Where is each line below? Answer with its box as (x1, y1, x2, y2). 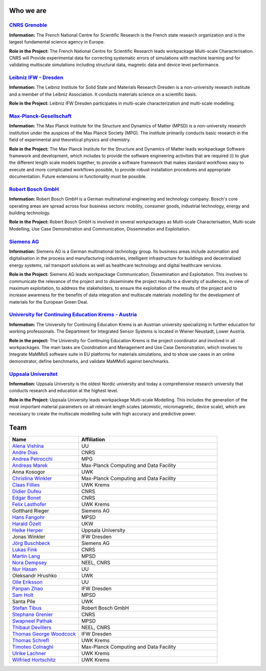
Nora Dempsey (12, 559, 47, 566)
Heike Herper (12, 527, 43, 534)
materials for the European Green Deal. (9, 299, 89, 305)
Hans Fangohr (12, 514, 45, 521)
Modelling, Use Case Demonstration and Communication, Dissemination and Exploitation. (9, 226, 191, 232)
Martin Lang (12, 553, 40, 560)
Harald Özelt (12, 520, 41, 527)
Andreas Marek (12, 462, 48, 469)
